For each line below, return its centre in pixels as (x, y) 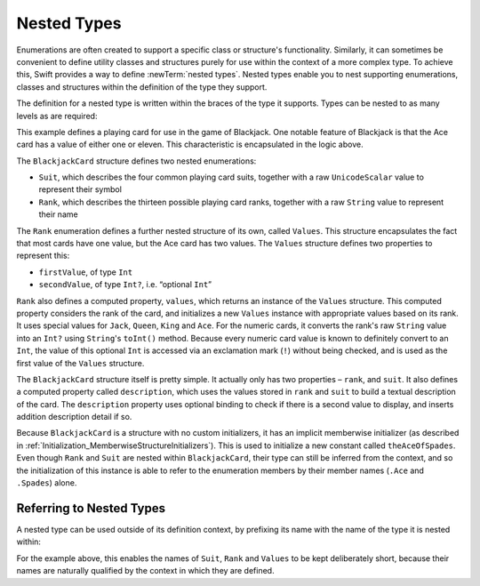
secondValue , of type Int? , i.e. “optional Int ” (125, 285)
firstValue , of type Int (86, 272)
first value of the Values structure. (80, 363)
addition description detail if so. (74, 417)
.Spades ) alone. (47, 483)
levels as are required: (57, 116)
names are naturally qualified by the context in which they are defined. (145, 571)
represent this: (43, 256)
